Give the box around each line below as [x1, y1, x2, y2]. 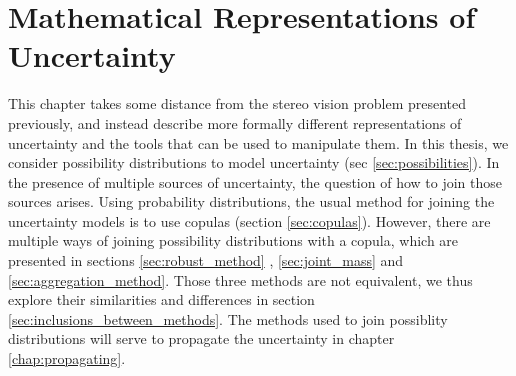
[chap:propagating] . [8, 348, 126, 369]
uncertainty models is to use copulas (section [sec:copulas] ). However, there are [8, 210, 491, 231]
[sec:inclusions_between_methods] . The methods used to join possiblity [8, 308, 448, 329]
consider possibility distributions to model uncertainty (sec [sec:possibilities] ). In [8, 152, 500, 173]
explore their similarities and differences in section [8, 289, 315, 310]
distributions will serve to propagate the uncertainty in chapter [8, 328, 395, 349]
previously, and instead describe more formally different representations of [8, 112, 462, 133]
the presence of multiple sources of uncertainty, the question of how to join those [8, 171, 502, 192]
